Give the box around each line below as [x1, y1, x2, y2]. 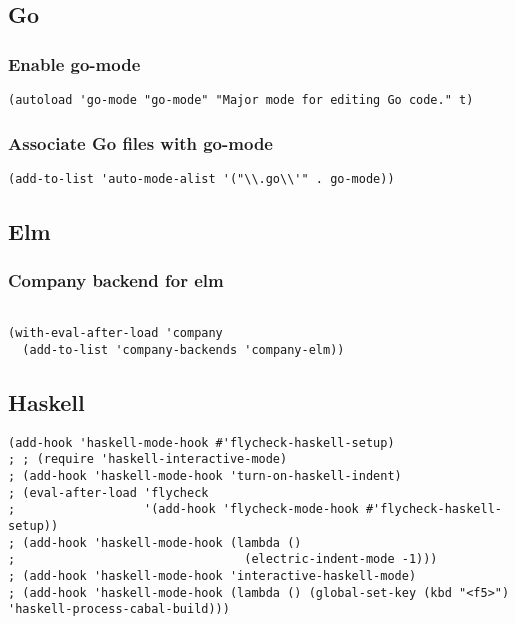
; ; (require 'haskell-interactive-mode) [8, 452, 288, 467]
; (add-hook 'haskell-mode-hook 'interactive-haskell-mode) [8, 568, 417, 583]
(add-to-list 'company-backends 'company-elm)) [22, 342, 345, 357]
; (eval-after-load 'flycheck [8, 485, 209, 500]
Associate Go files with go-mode [8, 130, 273, 155]
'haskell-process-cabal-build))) [8, 602, 230, 617]
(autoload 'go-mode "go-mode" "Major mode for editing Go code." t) [8, 93, 474, 107]
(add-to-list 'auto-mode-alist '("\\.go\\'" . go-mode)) [8, 171, 395, 186]
